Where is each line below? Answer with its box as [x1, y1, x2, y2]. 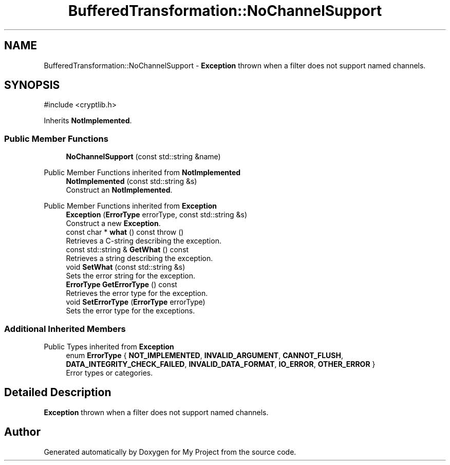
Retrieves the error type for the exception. [66, 289, 208, 298]
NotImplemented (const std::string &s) [66, 177, 197, 186]
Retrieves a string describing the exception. [66, 254, 213, 263]
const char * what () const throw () [66, 228, 184, 237]
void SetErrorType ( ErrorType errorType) [66, 297, 205, 307]
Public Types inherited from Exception [44, 342, 174, 351]
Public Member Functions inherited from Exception [44, 201, 217, 211]
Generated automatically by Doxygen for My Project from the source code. [44, 447, 296, 456]
